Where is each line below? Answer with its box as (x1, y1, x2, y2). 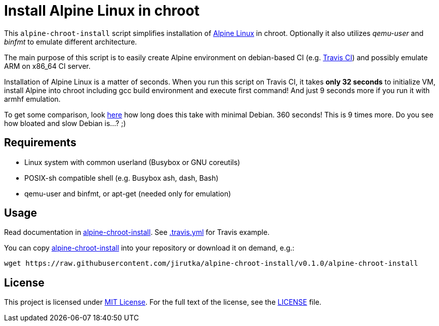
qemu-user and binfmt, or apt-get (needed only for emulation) (24, 189, 231, 198)
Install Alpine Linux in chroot (4, 2, 199, 19)
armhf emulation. (4, 94, 61, 103)
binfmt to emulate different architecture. (4, 37, 137, 46)
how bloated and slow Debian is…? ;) (4, 118, 126, 128)
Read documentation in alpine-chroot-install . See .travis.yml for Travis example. (4, 228, 270, 237)
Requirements (4, 136, 76, 149)
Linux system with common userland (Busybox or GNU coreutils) (24, 157, 241, 167)
